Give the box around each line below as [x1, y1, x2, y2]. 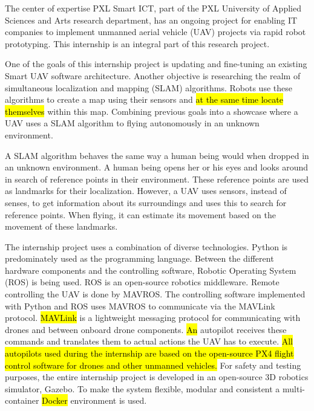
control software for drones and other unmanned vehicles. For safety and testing [5, 358, 301, 371]
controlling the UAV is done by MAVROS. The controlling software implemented [5, 288, 306, 300]
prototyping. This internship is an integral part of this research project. [5, 37, 270, 50]
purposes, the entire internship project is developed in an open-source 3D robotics [5, 371, 309, 383]
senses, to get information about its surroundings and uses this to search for [5, 196, 287, 209]
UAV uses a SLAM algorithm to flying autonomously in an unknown [5, 117, 260, 129]
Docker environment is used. [42, 394, 147, 407]
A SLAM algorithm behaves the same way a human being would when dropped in [5, 149, 309, 161]
